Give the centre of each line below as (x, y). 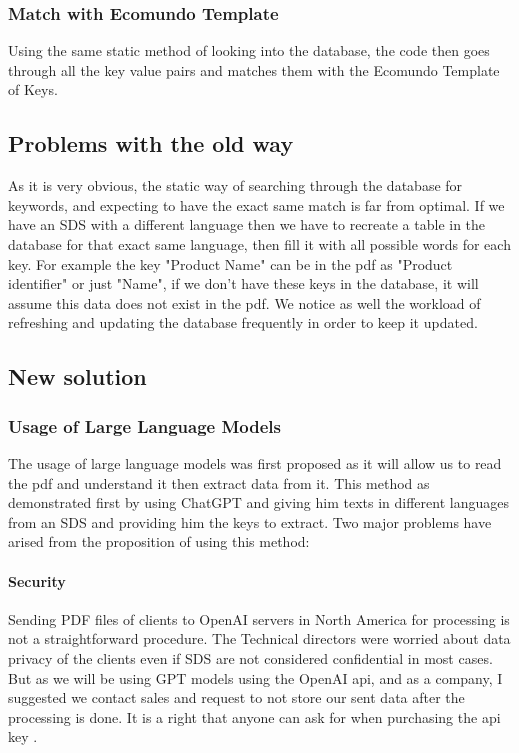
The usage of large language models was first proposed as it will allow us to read (255, 462)
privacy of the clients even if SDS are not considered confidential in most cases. (250, 657)
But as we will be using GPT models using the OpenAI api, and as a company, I (255, 677)
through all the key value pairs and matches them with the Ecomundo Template (254, 69)
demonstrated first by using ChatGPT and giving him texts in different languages (258, 502)
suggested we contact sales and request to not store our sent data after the (236, 697)
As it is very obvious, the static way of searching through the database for (235, 185)
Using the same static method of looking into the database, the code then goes (249, 50)
